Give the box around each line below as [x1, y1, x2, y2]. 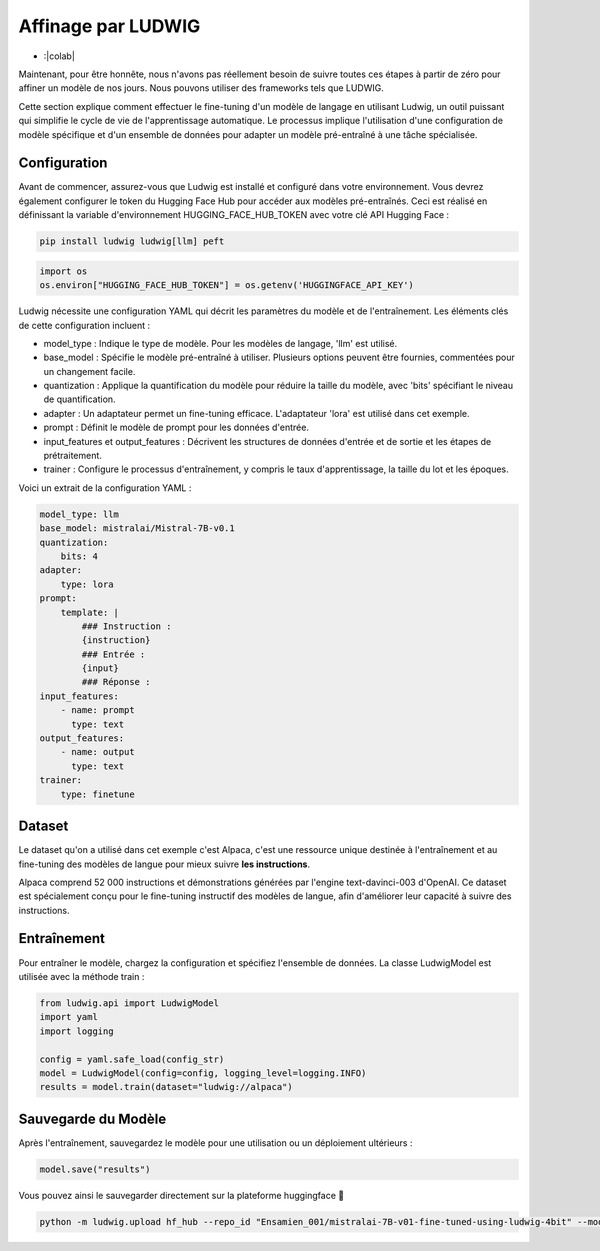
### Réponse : [81, 676, 151, 688]
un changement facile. [43, 365, 136, 377]
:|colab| [43, 50, 75, 62]
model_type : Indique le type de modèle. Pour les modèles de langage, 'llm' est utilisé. [43, 337, 398, 349]
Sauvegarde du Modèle [18, 1110, 167, 1127]
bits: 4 [60, 550, 99, 562]
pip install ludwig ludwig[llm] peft [39, 236, 225, 247]
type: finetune [60, 788, 135, 800]
